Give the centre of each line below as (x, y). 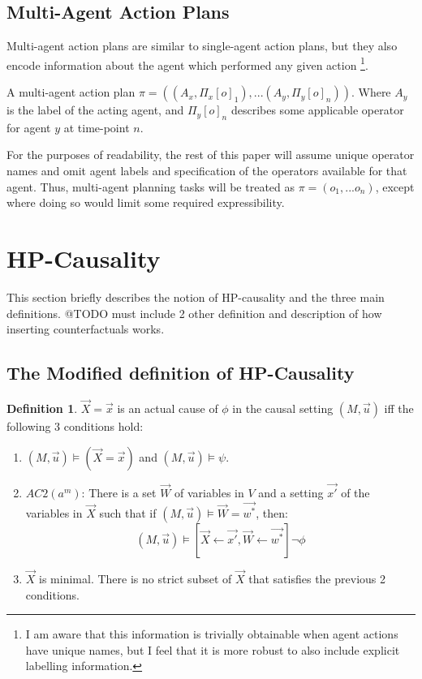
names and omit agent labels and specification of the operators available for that (207, 171)
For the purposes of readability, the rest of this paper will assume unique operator (211, 155)
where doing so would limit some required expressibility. (146, 202)
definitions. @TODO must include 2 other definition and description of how (194, 313)
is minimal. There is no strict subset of (136, 579)
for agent (29, 127)
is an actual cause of (168, 408)
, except (395, 186)
